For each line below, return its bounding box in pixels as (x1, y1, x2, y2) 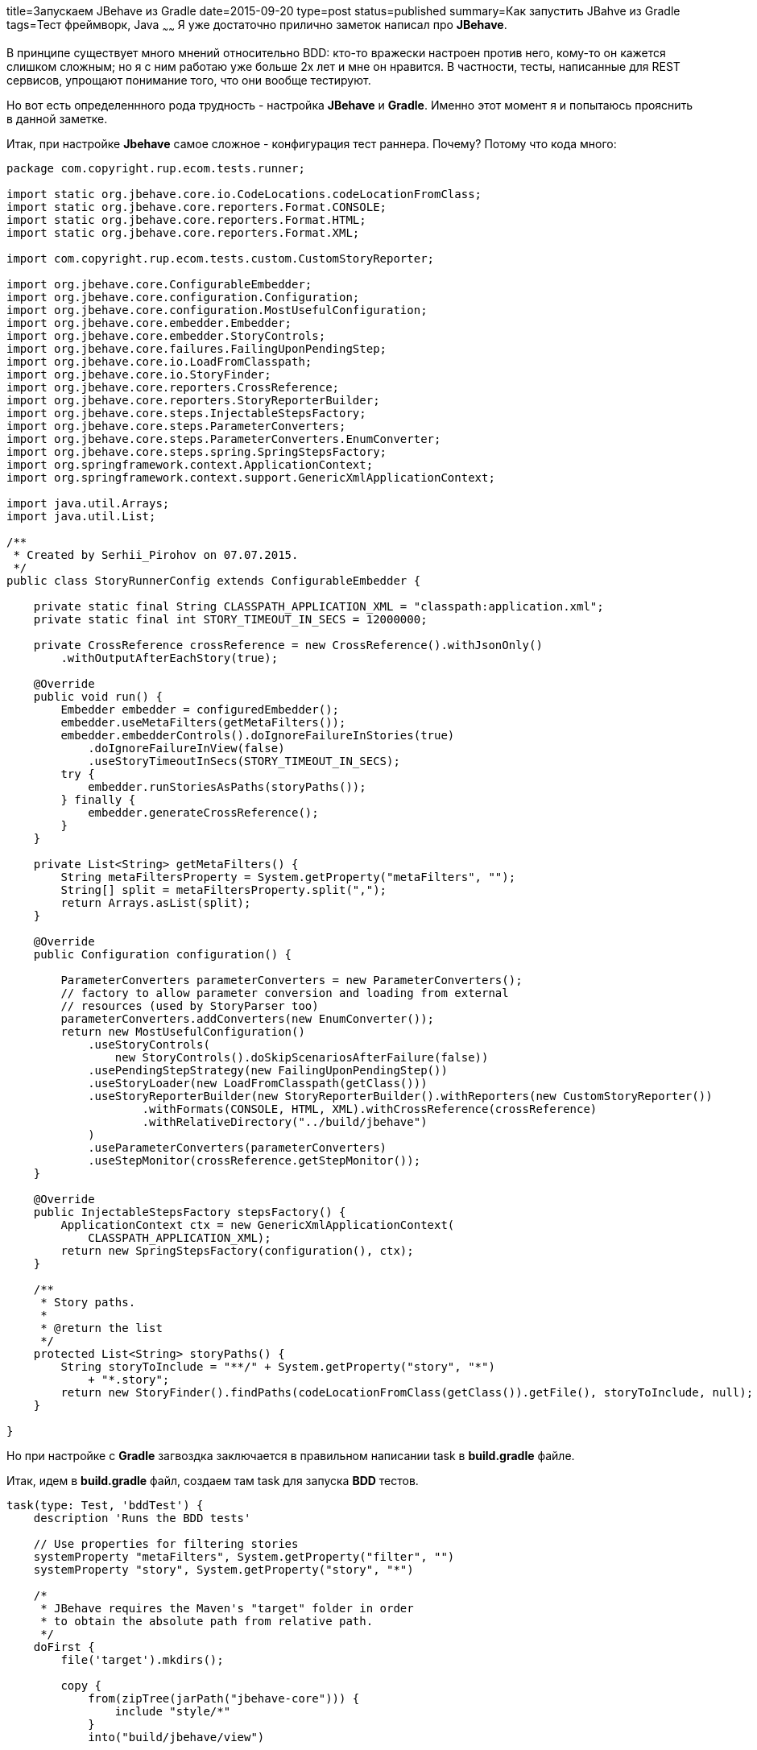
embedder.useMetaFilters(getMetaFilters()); (60, 715, 346, 729)
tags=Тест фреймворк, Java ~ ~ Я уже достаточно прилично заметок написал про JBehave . (6, 18, 507, 35)
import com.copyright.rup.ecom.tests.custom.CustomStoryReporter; (6, 251, 435, 265)
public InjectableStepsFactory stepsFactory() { (33, 1205, 346, 1218)
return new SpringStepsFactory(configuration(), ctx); (60, 1243, 414, 1257)
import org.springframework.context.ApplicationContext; (6, 457, 374, 471)
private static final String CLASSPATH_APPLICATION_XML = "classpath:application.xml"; (33, 599, 604, 613)
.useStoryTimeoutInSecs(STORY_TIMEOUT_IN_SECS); (88, 754, 400, 767)
